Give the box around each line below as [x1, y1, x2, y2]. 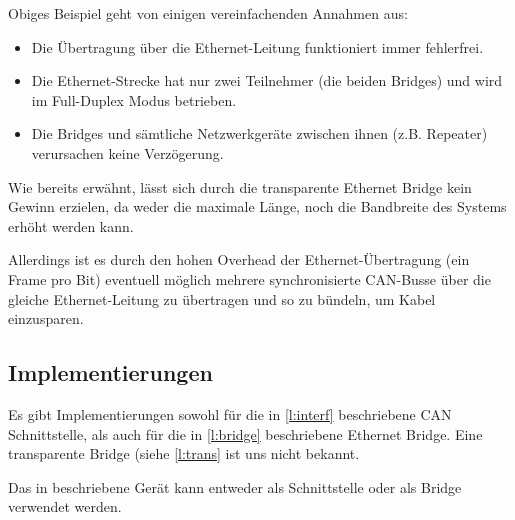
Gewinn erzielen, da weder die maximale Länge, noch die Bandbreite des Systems [8, 196, 507, 217]
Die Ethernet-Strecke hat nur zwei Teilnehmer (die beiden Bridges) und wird [31, 70, 503, 91]
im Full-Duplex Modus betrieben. [31, 89, 237, 110]
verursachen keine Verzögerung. [31, 142, 224, 163]
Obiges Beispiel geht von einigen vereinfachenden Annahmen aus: [8, 3, 408, 23]
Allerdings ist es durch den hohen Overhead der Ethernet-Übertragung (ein [8, 249, 470, 270]
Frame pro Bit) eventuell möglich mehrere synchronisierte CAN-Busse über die [8, 268, 491, 289]
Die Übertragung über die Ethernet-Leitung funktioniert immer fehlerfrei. [31, 36, 484, 57]
